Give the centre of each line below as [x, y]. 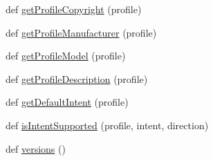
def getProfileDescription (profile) [77, 78]
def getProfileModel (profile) [66, 56]
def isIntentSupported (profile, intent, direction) [107, 125]
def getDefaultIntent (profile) [67, 102]
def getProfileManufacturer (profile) [81, 32]
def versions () [36, 148]
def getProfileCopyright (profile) [74, 9]
